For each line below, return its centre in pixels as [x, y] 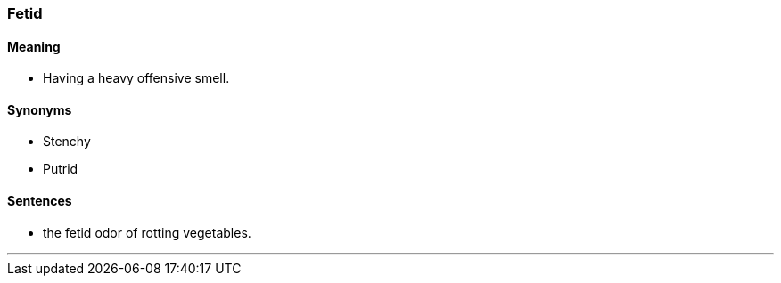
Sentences [40, 201]
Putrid [61, 169]
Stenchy [67, 141]
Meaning [34, 46]
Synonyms [40, 109]
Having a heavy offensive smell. [136, 78]
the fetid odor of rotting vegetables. [147, 232]
